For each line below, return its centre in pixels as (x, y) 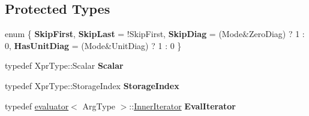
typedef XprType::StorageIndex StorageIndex (92, 85)
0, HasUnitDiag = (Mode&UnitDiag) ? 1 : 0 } (93, 45)
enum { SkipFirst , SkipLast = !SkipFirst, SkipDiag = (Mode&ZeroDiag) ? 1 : (155, 34)
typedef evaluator (37, 106)
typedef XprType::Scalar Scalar (64, 65)
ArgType (99, 106)
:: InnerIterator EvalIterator (182, 106)
